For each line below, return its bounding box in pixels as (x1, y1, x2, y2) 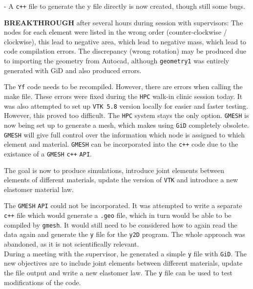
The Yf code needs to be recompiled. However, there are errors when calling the (4, 81, 243, 92)
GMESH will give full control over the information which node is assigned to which (4, 129, 245, 139)
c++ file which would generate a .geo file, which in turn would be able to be (4, 210, 232, 220)
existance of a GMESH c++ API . (4, 148, 92, 158)
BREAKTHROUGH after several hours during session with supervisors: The (4, 17, 243, 27)
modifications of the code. (4, 277, 81, 287)
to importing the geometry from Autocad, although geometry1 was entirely (4, 56, 229, 66)
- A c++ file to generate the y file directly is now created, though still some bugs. (4, 1, 245, 11)
